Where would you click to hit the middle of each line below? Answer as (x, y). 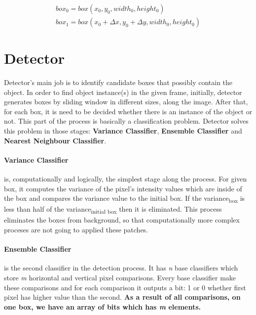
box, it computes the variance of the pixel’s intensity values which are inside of (123, 188)
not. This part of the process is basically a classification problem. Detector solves (126, 121)
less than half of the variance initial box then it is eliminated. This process (113, 210)
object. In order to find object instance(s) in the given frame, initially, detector (123, 92)
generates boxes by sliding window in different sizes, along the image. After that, (126, 102)
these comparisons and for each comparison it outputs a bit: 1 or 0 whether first (125, 287)
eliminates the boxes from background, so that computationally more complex (122, 220)
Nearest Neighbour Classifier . (55, 140)
